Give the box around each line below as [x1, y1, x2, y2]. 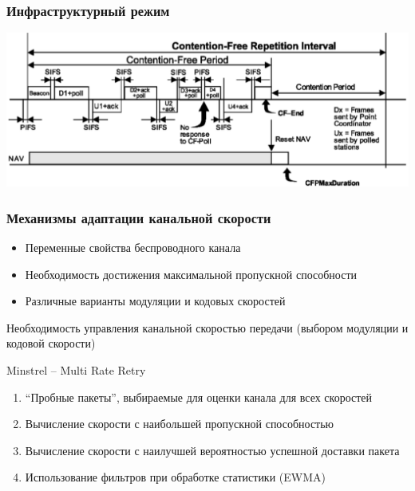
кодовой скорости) [6, 335, 96, 352]
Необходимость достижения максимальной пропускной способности [25, 265, 358, 282]
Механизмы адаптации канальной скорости [6, 207, 271, 227]
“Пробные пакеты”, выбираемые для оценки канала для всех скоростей [25, 388, 373, 405]
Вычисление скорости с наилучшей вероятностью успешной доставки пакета [25, 442, 400, 458]
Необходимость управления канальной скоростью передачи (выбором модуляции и [6, 319, 409, 336]
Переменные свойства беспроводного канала [25, 238, 241, 255]
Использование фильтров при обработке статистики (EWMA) [25, 469, 326, 485]
